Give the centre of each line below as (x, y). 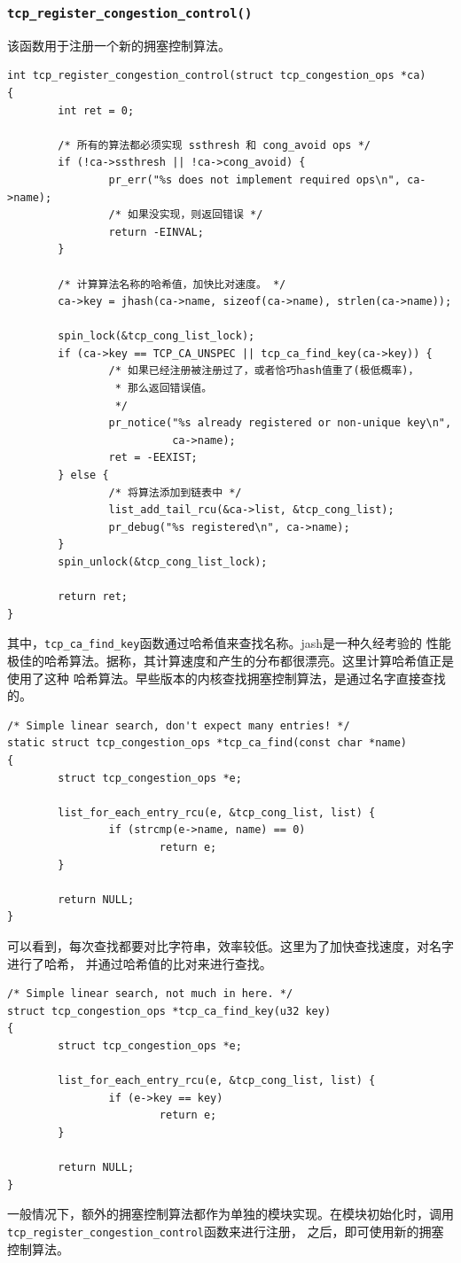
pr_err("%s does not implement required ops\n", (254, 179)
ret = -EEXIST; (153, 458)
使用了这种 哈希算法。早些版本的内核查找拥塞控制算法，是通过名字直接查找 (227, 678)
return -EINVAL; (156, 232)
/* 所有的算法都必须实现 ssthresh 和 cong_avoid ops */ (215, 145)
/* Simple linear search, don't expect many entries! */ (179, 725)
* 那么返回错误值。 (164, 389)
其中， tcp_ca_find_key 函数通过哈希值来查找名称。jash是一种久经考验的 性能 (229, 643)
